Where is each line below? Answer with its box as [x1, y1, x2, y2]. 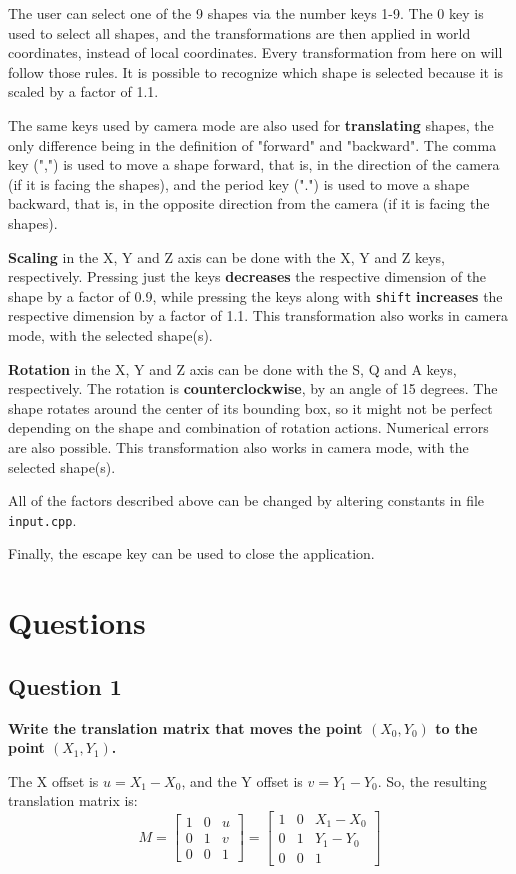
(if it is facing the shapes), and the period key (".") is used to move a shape [8, 173, 470, 194]
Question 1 [8, 670, 122, 701]
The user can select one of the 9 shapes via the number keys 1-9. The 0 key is [8, 3, 484, 23]
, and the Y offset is [181, 770, 303, 791]
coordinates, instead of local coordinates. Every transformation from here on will [8, 42, 503, 63]
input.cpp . [8, 509, 77, 530]
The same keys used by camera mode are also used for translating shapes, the [8, 114, 494, 135]
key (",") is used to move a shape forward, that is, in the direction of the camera [8, 154, 500, 175]
